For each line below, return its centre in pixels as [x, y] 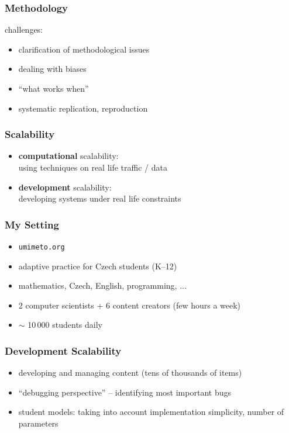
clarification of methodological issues [84, 49]
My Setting [32, 224]
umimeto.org [42, 247]
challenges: [24, 30]
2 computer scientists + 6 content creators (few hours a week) [130, 305]
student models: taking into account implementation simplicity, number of [151, 412]
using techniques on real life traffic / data [93, 167]
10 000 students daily [65, 325]
